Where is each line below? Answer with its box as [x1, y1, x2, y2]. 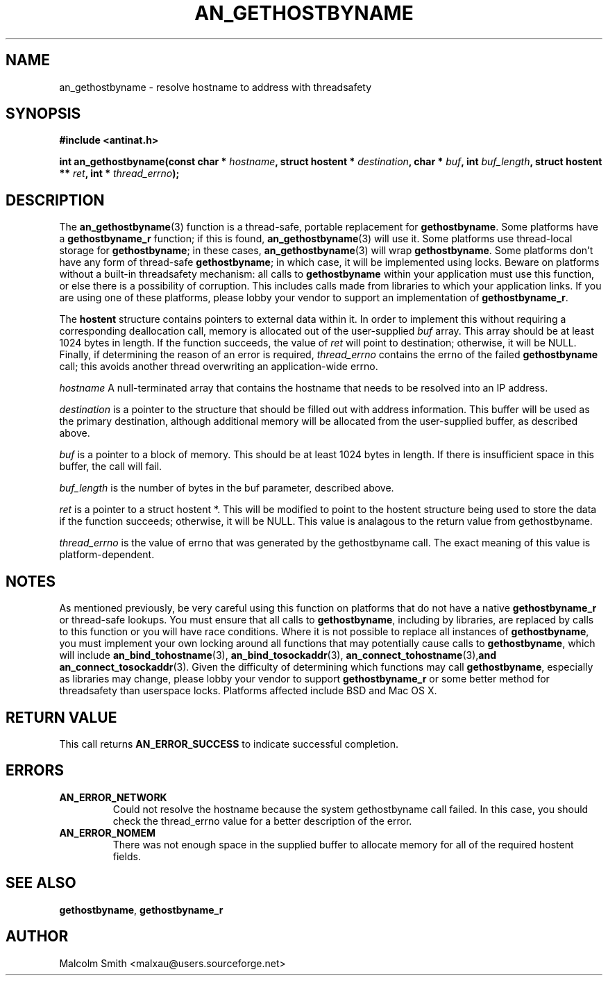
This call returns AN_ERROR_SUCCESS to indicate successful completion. [59, 737, 399, 750]
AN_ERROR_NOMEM [59, 826, 155, 839]
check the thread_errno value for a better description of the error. [112, 814, 412, 827]
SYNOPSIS [6, 105, 81, 123]
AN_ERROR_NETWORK [59, 791, 167, 803]
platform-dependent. [59, 548, 155, 561]
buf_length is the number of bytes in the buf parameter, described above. [59, 482, 394, 494]
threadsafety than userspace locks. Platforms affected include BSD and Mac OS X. [59, 685, 437, 697]
